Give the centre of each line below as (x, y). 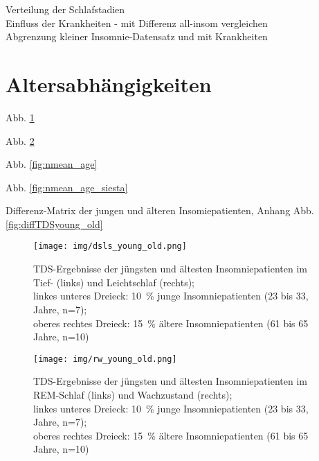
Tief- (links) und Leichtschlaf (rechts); (114, 282)
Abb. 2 (20, 140)
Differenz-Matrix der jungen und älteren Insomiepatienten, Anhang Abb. (160, 210)
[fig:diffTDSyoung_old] (54, 224)
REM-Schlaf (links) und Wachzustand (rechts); (133, 394)
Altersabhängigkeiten (109, 84)
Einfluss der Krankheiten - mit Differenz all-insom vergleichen (137, 23)
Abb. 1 (20, 117)
